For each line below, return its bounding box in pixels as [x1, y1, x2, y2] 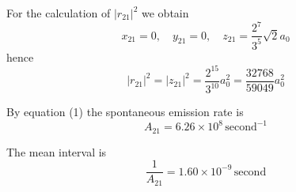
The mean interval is [6, 143, 107, 160]
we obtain [142, 5, 189, 21]
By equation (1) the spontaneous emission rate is [6, 104, 244, 119]
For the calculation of [6, 5, 111, 21]
